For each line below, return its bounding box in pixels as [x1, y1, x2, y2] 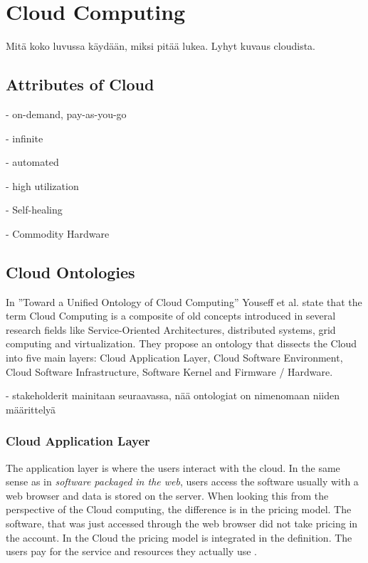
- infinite [6, 130, 43, 145]
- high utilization [6, 178, 79, 193]
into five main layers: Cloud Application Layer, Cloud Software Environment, [6, 350, 343, 365]
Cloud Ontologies [6, 261, 135, 283]
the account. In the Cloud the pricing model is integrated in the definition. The [6, 530, 352, 544]
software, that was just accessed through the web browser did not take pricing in [6, 516, 358, 531]
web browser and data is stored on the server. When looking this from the [6, 488, 329, 503]
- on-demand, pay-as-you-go [6, 106, 127, 121]
